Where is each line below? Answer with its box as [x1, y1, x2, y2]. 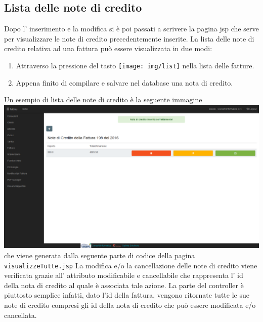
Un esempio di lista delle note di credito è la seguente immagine [4, 94, 202, 105]
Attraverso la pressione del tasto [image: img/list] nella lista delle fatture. [16, 60, 254, 70]
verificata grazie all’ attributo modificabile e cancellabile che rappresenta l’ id [4, 270, 243, 280]
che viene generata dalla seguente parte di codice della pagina [4, 250, 195, 260]
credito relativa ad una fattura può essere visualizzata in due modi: [4, 43, 212, 54]
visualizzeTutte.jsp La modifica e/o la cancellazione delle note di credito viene [4, 260, 257, 270]
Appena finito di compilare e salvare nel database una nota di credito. [16, 77, 233, 88]
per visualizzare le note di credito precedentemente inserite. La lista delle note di [4, 33, 254, 44]
